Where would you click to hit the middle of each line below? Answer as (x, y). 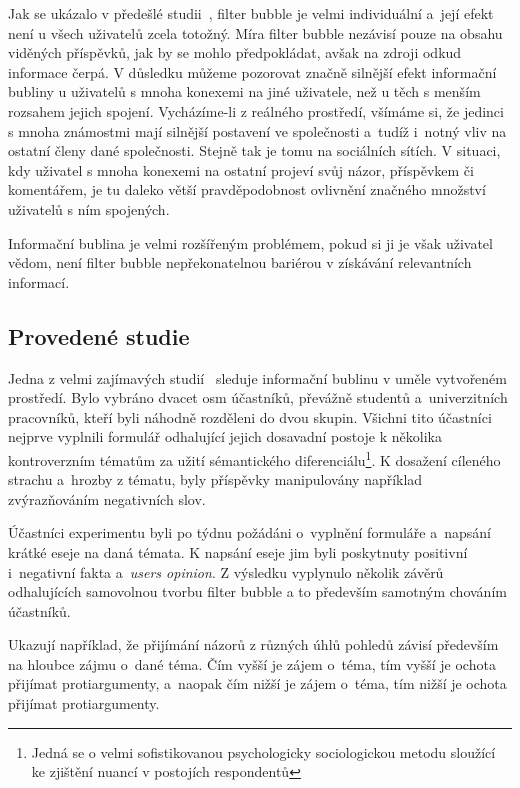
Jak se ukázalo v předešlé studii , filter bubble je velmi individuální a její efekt (251, 13)
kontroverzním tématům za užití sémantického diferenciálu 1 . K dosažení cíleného (254, 458)
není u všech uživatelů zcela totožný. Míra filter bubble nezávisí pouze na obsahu (255, 32)
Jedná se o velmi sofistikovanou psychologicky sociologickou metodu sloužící (263, 751)
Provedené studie (99, 335)
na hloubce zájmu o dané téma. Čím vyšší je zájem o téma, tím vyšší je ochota (252, 663)
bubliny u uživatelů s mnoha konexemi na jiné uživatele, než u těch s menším (244, 91)
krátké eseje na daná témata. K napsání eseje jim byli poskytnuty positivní (238, 551)
